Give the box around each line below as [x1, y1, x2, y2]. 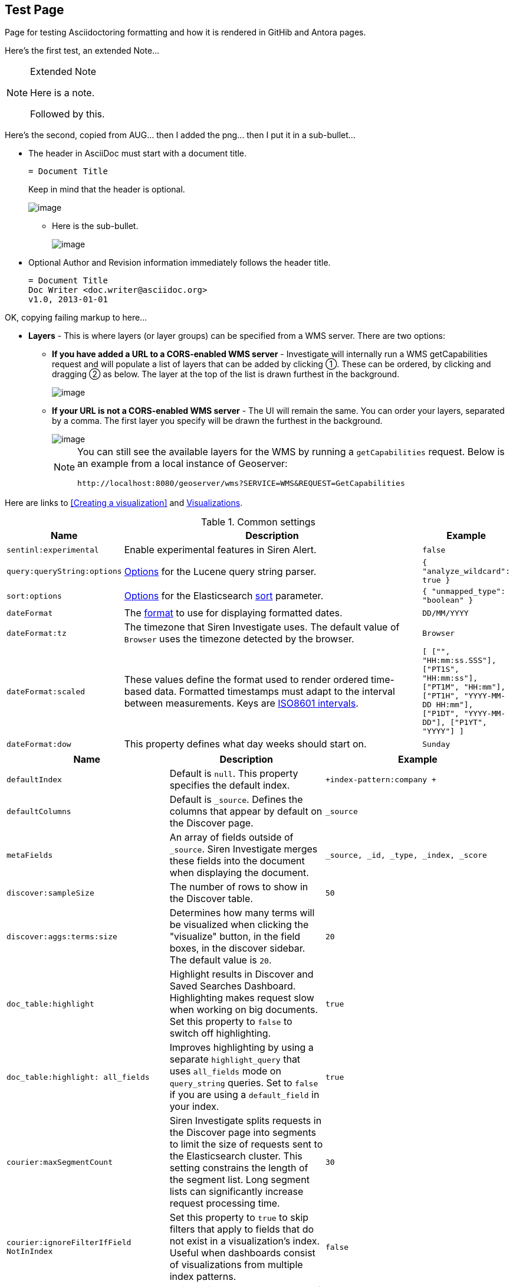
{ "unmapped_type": [422, 587, 506, 596]
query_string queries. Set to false [169, 1077, 318, 1089]
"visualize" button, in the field [169, 930, 301, 943]
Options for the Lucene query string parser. [124, 565, 317, 577]
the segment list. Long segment [169, 1174, 310, 1186]
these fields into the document [169, 855, 305, 867]
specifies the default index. [169, 779, 290, 792]
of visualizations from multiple [169, 1259, 303, 1271]
